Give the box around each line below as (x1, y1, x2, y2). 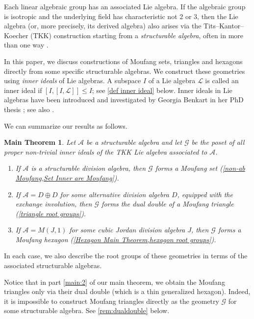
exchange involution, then (15, 199, 92, 209)
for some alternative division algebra (60, 189, 169, 199)
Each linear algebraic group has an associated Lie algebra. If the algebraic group (4, 1, 246, 11)
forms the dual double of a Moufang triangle (102, 199, 234, 209)
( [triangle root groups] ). (15, 208, 86, 218)
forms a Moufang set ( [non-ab (155, 163, 245, 173)
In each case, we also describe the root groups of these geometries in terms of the (4, 251, 248, 261)
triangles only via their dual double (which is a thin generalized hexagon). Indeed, (4, 286, 251, 296)
